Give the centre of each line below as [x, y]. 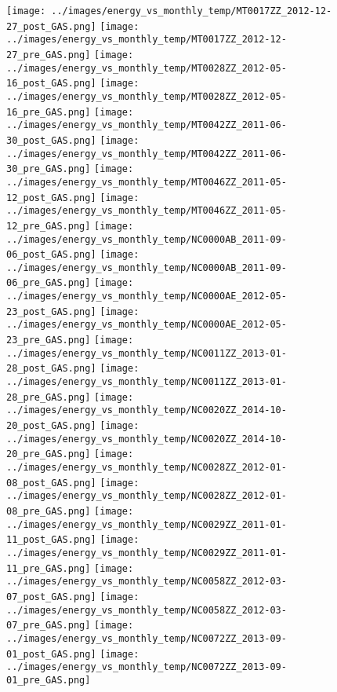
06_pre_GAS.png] [49, 283]
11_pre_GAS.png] [49, 568]
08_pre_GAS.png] [49, 511]
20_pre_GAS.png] [49, 454]
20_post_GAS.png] [51, 426]
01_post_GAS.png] [51, 654]
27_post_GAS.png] [51, 26]
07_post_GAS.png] [51, 597]
